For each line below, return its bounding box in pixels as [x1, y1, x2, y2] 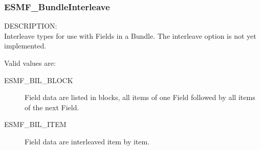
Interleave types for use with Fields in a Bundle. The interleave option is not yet [4, 30, 256, 41]
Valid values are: [4, 58, 56, 68]
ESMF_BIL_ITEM [4, 119, 67, 130]
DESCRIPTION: [4, 20, 57, 31]
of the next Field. [25, 102, 79, 112]
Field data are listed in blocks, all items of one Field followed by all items [25, 92, 255, 103]
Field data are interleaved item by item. [25, 136, 150, 146]
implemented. [4, 40, 47, 51]
